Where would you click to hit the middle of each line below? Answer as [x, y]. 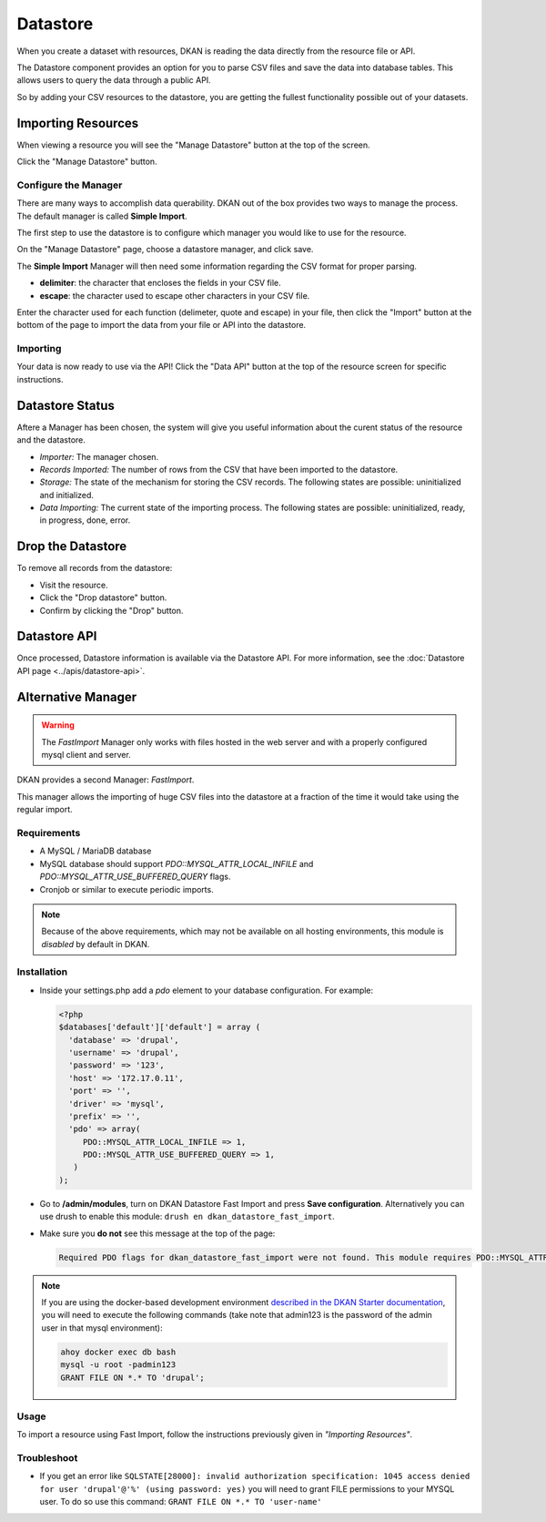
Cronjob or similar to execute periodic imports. [126, 889]
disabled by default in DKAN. [96, 944]
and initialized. [67, 495]
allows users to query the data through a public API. [114, 80]
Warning [58, 725]
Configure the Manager [70, 185]
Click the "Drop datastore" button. [103, 598]
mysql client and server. [86, 755]
